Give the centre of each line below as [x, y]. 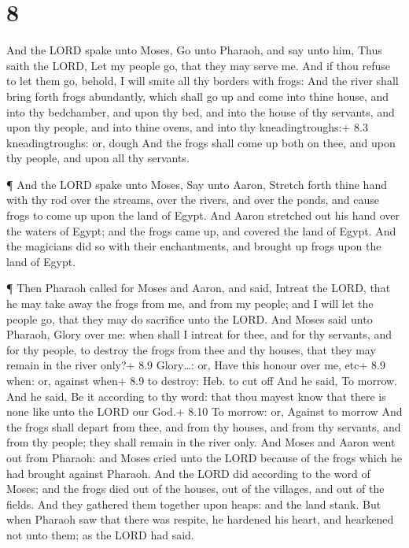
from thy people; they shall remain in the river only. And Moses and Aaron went [201, 442]
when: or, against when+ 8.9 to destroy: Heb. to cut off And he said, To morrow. [202, 380]
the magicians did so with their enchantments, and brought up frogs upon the [194, 246]
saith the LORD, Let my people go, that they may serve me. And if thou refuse [198, 65]
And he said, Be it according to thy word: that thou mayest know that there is [196, 396]
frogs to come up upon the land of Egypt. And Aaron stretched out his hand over [203, 215]
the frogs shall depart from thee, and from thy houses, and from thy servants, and [204, 426]
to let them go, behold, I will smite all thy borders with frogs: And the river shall [203, 81]
